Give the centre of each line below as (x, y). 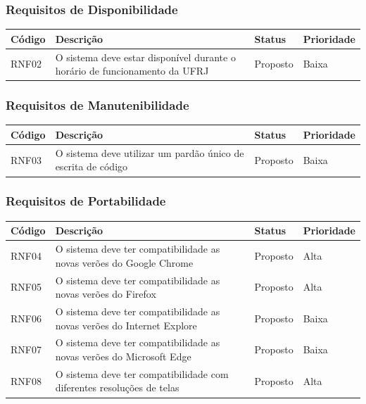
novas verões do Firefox (106, 294)
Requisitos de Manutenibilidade (97, 105)
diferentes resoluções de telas (117, 387)
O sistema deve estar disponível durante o (145, 57)
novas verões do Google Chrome (124, 262)
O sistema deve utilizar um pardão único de (150, 152)
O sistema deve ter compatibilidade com (142, 373)
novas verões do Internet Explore (126, 325)
